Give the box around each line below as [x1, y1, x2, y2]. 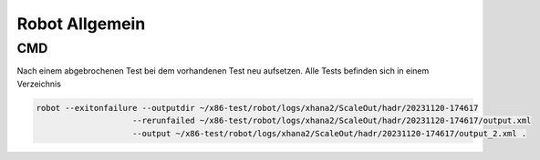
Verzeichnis [16, 78, 61, 89]
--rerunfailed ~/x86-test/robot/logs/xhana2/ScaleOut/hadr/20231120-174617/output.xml [132, 115, 532, 126]
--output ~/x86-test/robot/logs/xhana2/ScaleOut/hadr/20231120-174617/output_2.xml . [132, 128, 527, 138]
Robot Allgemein [16, 14, 146, 34]
